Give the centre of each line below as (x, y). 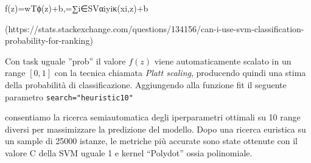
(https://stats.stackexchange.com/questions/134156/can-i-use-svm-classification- (155, 28)
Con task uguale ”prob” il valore (65, 61)
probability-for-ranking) (49, 40)
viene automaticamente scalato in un (223, 61)
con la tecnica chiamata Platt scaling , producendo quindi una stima (180, 73)
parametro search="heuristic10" (69, 96)
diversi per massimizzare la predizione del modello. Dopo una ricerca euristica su (155, 129)
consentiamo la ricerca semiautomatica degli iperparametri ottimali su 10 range (153, 117)
